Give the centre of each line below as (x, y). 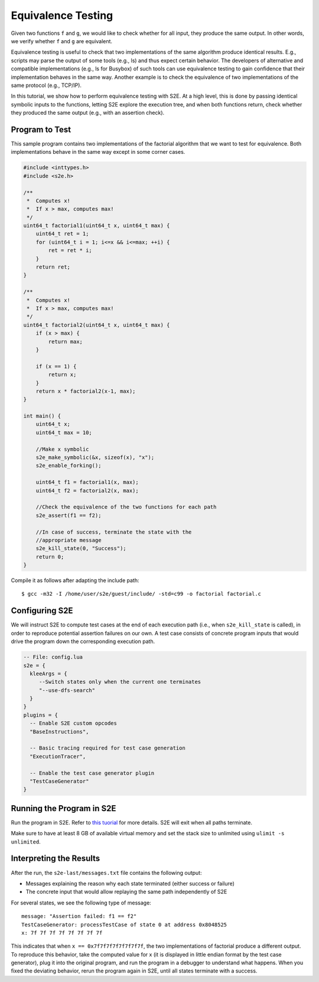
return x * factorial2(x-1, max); (86, 391)
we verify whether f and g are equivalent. (61, 41)
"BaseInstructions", (59, 731)
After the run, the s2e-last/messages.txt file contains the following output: (106, 873)
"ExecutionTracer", (58, 756)
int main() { (42, 416)
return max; (65, 341)
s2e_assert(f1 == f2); (69, 515)
